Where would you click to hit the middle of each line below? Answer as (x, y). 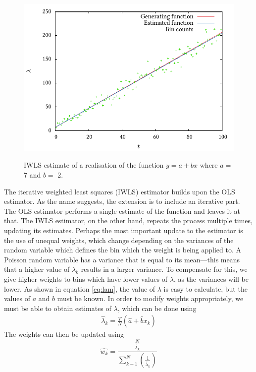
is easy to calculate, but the (205, 288)
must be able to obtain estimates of (58, 308)
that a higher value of (37, 269)
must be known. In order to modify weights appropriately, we (150, 298)
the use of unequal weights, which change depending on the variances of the (119, 240)
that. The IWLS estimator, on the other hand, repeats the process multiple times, (128, 220)
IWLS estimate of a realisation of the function (94, 165)
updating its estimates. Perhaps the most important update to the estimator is (124, 230)
